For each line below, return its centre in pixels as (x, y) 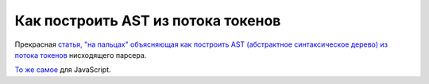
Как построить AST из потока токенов (148, 21)
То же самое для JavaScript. (63, 70)
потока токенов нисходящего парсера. (81, 55)
